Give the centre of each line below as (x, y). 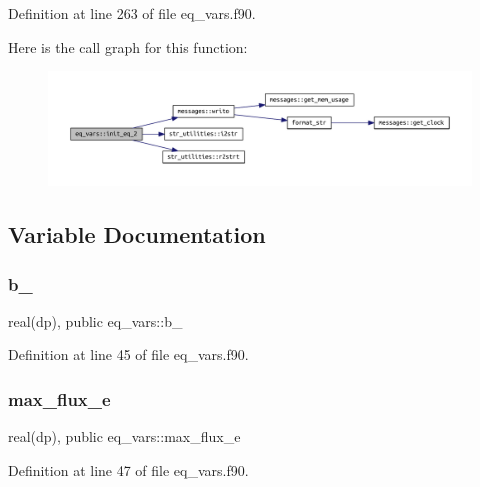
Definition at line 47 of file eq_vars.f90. (128, 469)
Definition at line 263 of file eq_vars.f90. (132, 13)
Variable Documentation (137, 234)
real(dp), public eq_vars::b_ (95, 320)
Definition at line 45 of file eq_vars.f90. (128, 354)
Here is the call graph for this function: (128, 46)
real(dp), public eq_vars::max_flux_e (124, 436)
